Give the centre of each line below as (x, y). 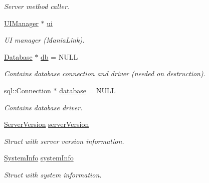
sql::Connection (28, 90)
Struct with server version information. (64, 141)
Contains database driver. (43, 107)
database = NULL (87, 90)
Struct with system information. (53, 174)
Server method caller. (37, 6)
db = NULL (59, 56)
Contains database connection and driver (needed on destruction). (105, 73)
